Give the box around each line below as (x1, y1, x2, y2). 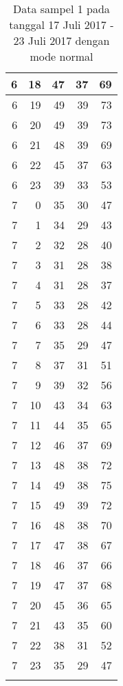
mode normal (30, 48, 93, 64)
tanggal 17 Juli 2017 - (9, 17, 114, 32)
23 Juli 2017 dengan (13, 32, 110, 48)
